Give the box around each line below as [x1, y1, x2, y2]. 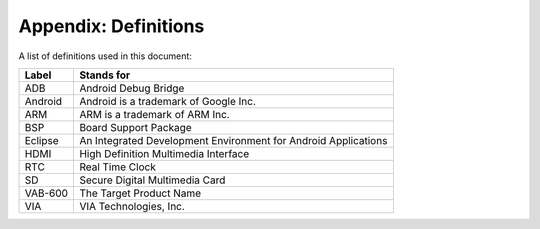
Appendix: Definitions [18, 15, 205, 37]
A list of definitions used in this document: [18, 50, 192, 62]
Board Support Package [79, 120, 192, 134]
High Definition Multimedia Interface [79, 146, 250, 160]
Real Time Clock [79, 160, 157, 174]
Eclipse [24, 133, 59, 147]
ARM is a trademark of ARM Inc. [79, 107, 230, 121]
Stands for [79, 68, 130, 82]
